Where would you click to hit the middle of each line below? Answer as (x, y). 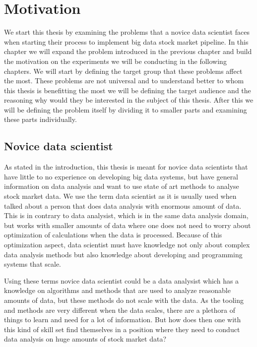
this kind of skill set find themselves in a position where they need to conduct (122, 329)
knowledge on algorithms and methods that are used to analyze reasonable (117, 290)
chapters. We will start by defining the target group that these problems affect (123, 71)
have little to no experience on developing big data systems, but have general (121, 176)
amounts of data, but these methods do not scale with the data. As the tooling (124, 300)
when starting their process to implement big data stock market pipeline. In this (126, 41)
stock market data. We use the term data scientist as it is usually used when (120, 196)
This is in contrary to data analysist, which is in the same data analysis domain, (126, 215)
